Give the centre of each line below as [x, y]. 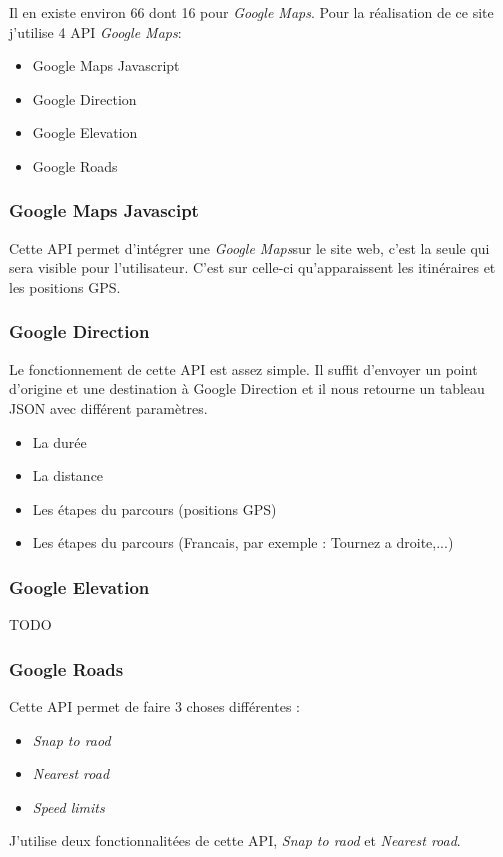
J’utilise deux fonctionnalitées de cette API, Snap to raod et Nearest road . [235, 840]
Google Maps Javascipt [104, 210]
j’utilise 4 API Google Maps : [95, 31]
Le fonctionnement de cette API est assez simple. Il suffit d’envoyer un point [243, 368]
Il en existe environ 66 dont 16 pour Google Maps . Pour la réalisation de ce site [251, 12]
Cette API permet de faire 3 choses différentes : [154, 705]
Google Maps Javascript [106, 65]
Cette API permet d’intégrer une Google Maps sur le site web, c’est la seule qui [249, 247]
